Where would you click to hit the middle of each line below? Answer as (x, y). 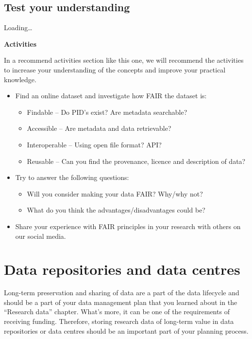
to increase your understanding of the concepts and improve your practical (115, 69)
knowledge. (20, 79)
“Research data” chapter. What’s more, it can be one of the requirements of (117, 312)
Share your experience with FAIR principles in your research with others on (128, 226)
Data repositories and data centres (122, 269)
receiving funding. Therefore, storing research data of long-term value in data (119, 321)
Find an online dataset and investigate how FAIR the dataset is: (111, 96)
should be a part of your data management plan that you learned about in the (121, 302)
